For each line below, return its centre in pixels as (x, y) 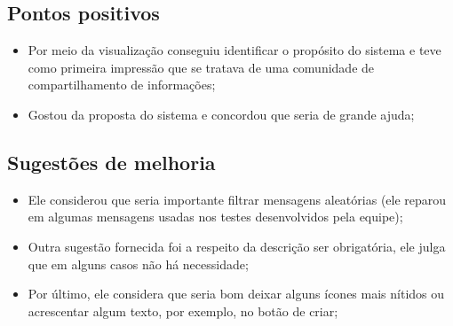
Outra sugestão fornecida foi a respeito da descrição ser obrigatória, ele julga (237, 246)
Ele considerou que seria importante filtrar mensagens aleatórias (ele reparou (237, 199)
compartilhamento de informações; (122, 85)
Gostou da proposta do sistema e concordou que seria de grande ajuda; (221, 114)
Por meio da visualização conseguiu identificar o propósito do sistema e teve (234, 50)
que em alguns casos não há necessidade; (138, 264)
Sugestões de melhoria (111, 162)
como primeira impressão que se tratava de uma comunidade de (201, 67)
